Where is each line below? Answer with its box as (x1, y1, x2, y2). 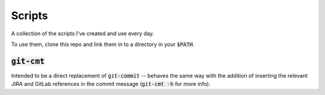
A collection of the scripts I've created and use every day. (11, 30, 155, 37)
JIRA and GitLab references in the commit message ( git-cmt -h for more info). (11, 81, 211, 88)
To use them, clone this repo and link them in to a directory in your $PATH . (11, 41, 195, 48)
